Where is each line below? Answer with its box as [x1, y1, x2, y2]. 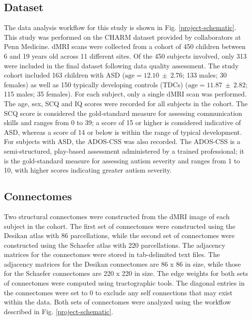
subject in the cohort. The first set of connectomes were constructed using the [4, 221, 236, 231]
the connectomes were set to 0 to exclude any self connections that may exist [4, 287, 233, 297]
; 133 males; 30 [182, 70, 227, 80]
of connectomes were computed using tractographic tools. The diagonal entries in [4, 278, 245, 288]
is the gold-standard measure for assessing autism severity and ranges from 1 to [4, 155, 240, 165]
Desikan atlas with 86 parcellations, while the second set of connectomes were [4, 230, 235, 240]
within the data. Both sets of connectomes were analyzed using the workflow [4, 297, 231, 307]
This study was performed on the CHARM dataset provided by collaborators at [4, 32, 241, 42]
